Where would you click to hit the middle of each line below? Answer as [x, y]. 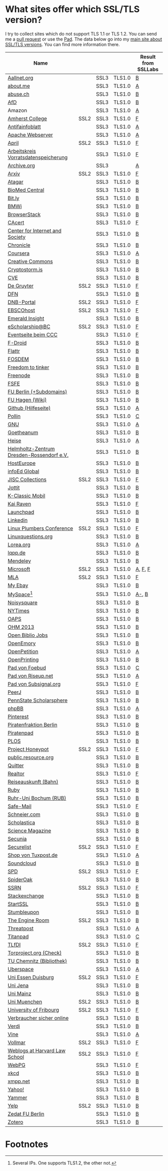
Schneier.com [24, 815]
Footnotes [27, 1144]
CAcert [16, 223]
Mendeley [19, 561]
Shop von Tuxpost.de [33, 855]
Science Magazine [29, 831]
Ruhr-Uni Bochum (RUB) [37, 798]
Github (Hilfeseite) [29, 408]
